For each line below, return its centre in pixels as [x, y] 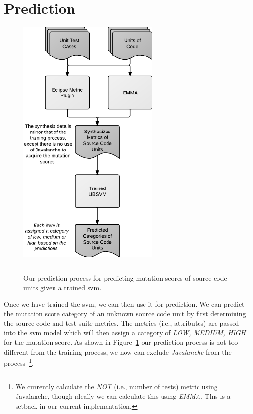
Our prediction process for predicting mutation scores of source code [125, 278]
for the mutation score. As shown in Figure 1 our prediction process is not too [121, 342]
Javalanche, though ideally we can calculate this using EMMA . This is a [123, 396]
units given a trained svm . [63, 288]
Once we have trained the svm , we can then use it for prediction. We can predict [124, 304]
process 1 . [19, 362]
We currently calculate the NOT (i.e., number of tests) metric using [116, 386]
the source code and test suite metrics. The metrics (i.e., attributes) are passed [122, 323]
